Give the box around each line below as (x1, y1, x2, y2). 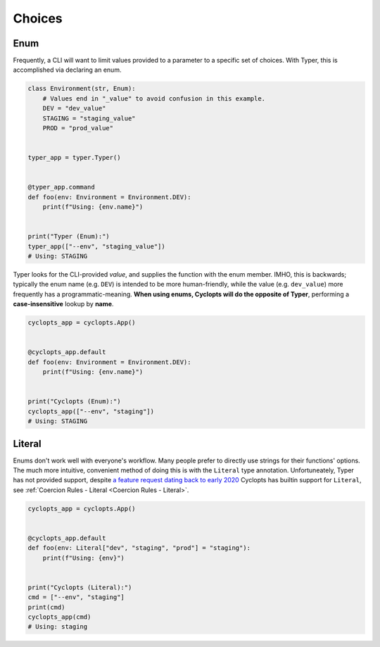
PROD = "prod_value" (42, 124, 114, 132)
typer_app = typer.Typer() (27, 153, 121, 162)
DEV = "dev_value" (42, 104, 106, 113)
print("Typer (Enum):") (27, 232, 110, 241)
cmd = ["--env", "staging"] (27, 593, 125, 601)
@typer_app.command (27, 183, 95, 191)
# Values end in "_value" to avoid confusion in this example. (42, 94, 266, 102)
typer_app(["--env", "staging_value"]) (27, 242, 165, 250)
